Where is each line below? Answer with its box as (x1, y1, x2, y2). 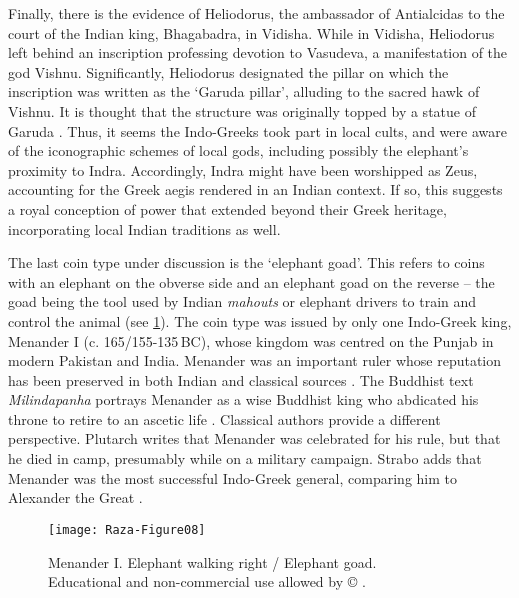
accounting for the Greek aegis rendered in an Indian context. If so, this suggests (8, 179, 503, 200)
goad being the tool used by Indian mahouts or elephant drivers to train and (8, 291, 477, 312)
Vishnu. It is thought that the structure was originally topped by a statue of (8, 100, 476, 121)
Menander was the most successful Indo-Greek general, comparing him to (8, 467, 457, 488)
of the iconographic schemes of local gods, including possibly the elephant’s (8, 140, 469, 161)
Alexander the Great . (8, 487, 143, 508)
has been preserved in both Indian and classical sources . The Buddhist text (8, 369, 474, 390)
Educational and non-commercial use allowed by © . (48, 571, 366, 592)
